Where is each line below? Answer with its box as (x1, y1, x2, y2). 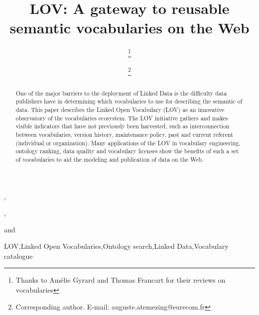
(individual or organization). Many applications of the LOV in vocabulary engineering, (15, 138, 241, 147)
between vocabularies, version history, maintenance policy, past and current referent (15, 130, 233, 138)
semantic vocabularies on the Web (9, 17, 250, 38)
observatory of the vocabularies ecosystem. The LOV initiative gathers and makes (15, 113, 228, 122)
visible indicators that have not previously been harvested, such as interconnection (15, 122, 230, 130)
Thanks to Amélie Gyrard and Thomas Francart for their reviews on (15, 275, 226, 285)
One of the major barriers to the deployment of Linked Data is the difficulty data (15, 89, 227, 97)
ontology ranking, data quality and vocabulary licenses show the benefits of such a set (15, 147, 239, 155)
